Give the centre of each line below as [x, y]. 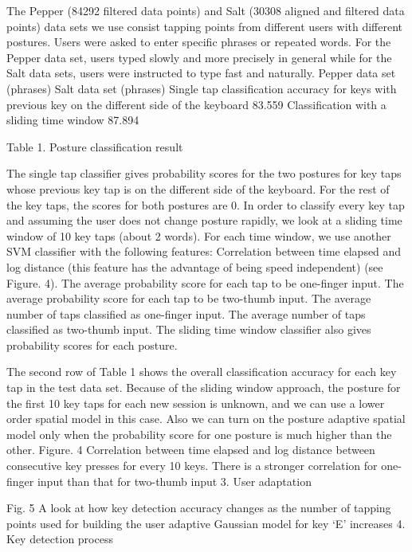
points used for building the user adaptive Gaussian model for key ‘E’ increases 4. [206, 523]
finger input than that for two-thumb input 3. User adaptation [159, 481]
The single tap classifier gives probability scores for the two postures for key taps [204, 173]
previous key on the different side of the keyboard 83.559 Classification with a [196, 104]
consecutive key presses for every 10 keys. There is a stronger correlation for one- [204, 466]
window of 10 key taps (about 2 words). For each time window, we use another [199, 235]
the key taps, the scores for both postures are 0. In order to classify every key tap [206, 204]
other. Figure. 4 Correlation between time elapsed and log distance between [191, 450]
